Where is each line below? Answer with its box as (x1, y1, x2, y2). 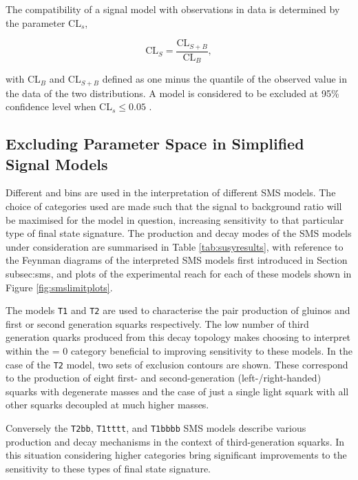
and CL (49, 72, 81, 86)
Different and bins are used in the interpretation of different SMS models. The (6, 185, 336, 200)
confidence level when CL (6, 99, 112, 114)
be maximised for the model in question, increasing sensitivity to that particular (6, 212, 344, 227)
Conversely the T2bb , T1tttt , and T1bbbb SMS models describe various (6, 420, 306, 435)
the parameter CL (6, 15, 81, 30)
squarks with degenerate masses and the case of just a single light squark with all (6, 384, 349, 398)
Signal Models (6, 153, 108, 174)
